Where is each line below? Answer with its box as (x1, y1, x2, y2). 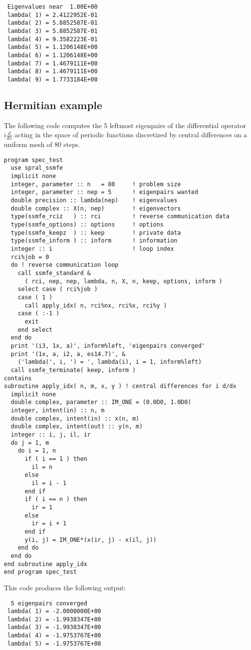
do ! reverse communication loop (11, 261, 119, 269)
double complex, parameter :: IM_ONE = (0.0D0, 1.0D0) (11, 399, 191, 406)
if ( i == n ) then (24, 496, 87, 503)
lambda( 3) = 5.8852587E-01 (7, 27, 98, 34)
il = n (31, 463, 53, 471)
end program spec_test (4, 569, 77, 576)
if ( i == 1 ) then (24, 455, 87, 463)
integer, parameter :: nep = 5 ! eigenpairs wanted (11, 189, 198, 196)
